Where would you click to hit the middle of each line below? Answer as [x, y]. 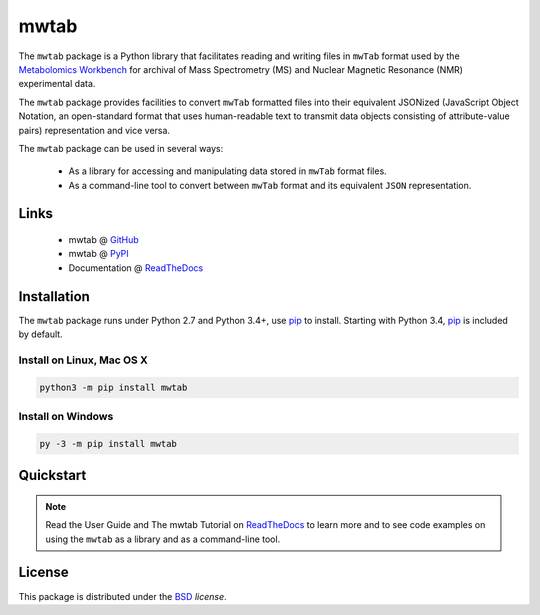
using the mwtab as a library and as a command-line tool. [163, 539]
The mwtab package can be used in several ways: [121, 148]
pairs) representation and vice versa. [94, 130]
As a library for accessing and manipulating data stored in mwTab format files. [227, 171]
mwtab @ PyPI [98, 254]
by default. [41, 334]
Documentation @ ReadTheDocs [136, 267]
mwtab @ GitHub [103, 240]
